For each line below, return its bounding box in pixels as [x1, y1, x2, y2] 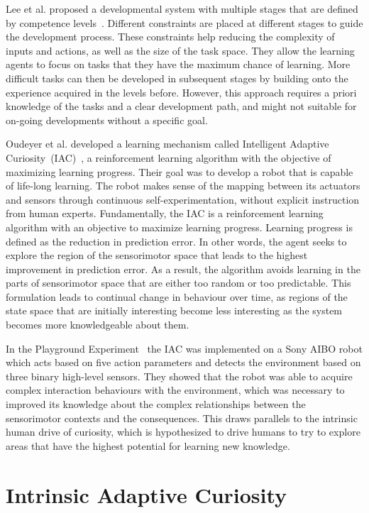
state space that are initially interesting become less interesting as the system [6, 303, 343, 318]
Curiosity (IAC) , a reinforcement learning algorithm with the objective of [6, 150, 331, 165]
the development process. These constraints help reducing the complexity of [6, 29, 335, 44]
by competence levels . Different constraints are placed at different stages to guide [6, 15, 363, 30]
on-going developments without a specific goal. [6, 112, 208, 127]
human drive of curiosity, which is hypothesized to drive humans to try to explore [6, 424, 360, 439]
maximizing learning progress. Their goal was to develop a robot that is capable [6, 164, 353, 179]
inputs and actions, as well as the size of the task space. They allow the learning [6, 43, 355, 57]
